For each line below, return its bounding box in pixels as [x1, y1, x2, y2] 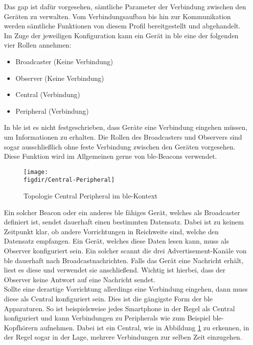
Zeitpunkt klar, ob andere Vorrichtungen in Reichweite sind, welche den [4, 226, 219, 236]
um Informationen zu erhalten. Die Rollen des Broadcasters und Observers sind [4, 131, 242, 142]
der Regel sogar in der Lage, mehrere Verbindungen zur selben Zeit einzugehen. [4, 332, 242, 342]
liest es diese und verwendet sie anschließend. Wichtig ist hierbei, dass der [4, 265, 226, 275]
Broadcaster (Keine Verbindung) [15, 56, 113, 66]
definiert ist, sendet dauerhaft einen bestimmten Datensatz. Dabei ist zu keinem [4, 217, 244, 227]
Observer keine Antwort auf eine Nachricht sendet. [4, 274, 156, 284]
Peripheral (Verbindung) [15, 105, 89, 116]
